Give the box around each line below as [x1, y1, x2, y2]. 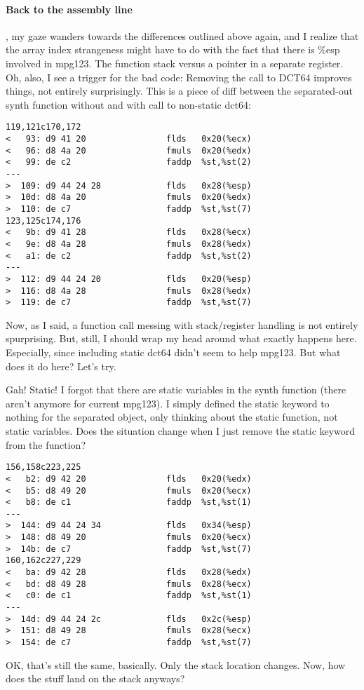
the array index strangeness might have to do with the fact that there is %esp [6, 42, 340, 57]
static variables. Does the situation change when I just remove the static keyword [6, 424, 356, 438]
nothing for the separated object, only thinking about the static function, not [6, 410, 338, 424]
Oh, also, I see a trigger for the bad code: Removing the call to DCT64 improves [6, 69, 352, 84]
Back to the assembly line [6, 1, 133, 16]
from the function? [6, 437, 86, 452]
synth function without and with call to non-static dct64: [6, 97, 251, 111]
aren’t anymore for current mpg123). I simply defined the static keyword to [6, 395, 330, 410]
